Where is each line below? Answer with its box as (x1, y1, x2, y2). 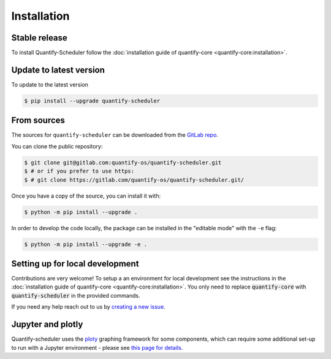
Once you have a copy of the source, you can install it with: (11, 192, 161, 199)
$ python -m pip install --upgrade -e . (24, 241, 147, 248)
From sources (11, 115, 66, 126)
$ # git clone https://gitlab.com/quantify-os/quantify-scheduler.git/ (24, 176, 245, 183)
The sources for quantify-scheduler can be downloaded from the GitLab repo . (11, 131, 219, 139)
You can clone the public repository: (11, 142, 103, 150)
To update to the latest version (11, 80, 89, 88)
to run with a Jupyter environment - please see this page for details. (11, 344, 183, 351)
